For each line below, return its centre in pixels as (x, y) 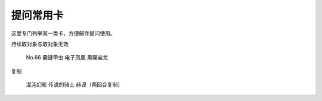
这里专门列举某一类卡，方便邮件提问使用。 (63, 33)
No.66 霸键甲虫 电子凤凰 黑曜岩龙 (67, 58)
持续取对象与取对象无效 (40, 44)
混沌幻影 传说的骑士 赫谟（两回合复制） (75, 85)
